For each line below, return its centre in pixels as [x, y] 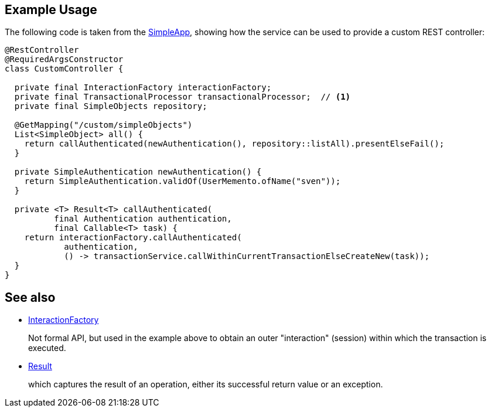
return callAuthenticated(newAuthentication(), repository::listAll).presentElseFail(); [234, 144]
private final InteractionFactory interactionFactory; [143, 88]
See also [30, 297]
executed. [47, 348]
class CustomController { [64, 69]
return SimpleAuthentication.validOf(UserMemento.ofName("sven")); [183, 181]
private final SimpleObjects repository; [111, 106]
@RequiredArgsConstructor [64, 59]
